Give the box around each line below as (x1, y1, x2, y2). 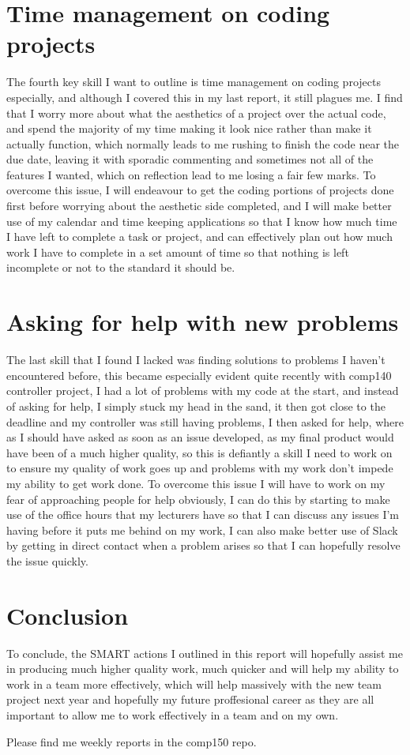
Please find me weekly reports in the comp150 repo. (6, 733, 257, 749)
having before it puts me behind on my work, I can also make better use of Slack (6, 521, 398, 538)
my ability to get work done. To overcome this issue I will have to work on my (6, 475, 386, 491)
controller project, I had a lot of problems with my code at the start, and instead (6, 382, 399, 399)
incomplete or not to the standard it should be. (6, 259, 235, 276)
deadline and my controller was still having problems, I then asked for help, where (6, 413, 404, 430)
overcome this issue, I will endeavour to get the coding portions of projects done (6, 182, 394, 198)
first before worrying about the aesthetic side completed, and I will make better (6, 197, 392, 214)
